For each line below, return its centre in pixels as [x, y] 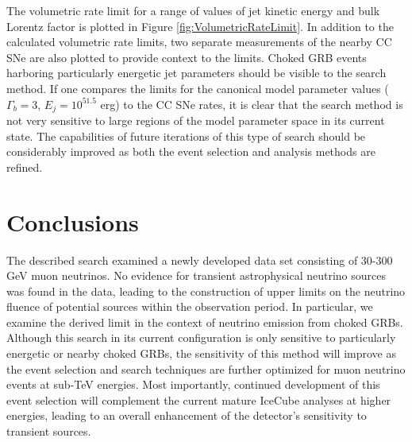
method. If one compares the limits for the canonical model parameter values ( [198, 88]
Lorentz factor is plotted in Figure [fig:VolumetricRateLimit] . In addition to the [200, 26]
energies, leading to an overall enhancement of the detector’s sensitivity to [187, 415]
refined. [25, 167]
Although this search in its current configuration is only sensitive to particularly [201, 337]
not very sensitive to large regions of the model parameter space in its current [196, 120]
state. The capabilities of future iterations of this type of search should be [186, 136]
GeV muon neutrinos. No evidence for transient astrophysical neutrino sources [196, 275]
